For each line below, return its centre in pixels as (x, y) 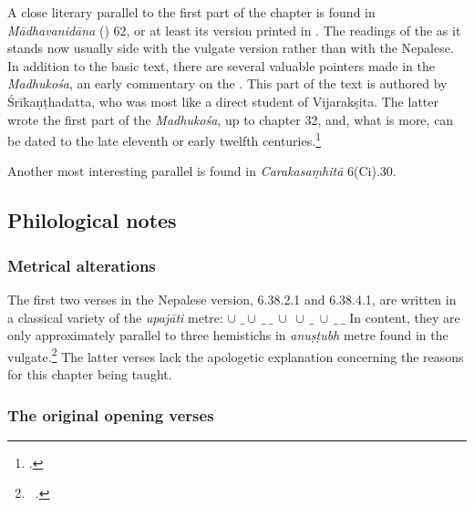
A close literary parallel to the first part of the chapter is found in (191, 12)
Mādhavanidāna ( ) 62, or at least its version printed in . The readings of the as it (234, 30)
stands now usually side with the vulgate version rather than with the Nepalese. (231, 48)
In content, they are (405, 317)
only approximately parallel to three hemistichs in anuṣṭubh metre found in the (228, 335)
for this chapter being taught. (90, 374)
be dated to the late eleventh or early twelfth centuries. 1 (164, 139)
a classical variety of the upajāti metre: (115, 317)
